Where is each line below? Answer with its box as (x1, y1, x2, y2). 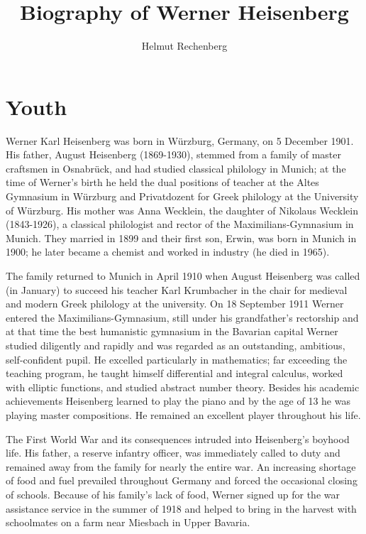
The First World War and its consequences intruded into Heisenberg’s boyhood (6, 431, 350, 446)
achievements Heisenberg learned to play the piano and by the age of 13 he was (6, 393, 350, 408)
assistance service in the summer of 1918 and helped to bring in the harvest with (6, 501, 357, 516)
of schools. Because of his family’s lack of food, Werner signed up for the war (6, 486, 340, 501)
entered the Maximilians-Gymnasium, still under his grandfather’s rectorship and (6, 310, 359, 325)
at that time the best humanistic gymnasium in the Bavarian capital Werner (6, 324, 338, 339)
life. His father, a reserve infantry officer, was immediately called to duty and (6, 445, 340, 460)
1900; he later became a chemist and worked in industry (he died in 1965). (6, 244, 330, 259)
